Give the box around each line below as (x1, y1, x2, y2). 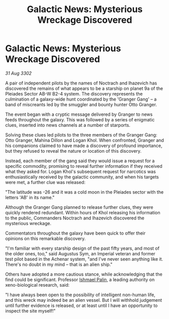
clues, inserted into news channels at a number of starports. (5, 122, 131, 128)
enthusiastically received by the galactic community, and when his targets (5, 173, 159, 180)
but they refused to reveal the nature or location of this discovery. (5, 148, 142, 154)
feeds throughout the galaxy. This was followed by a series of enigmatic (5, 116, 155, 122)
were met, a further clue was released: (5, 179, 86, 185)
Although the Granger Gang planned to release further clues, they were (5, 204, 153, 210)
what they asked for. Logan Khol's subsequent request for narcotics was (5, 168, 156, 174)
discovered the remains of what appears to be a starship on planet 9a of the (5, 85, 163, 92)
